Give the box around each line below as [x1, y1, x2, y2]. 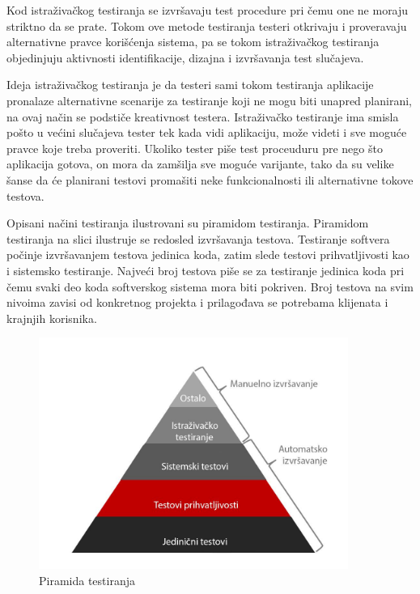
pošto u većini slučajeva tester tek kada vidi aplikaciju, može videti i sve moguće [6, 124, 407, 141]
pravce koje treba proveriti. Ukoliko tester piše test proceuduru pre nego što [6, 139, 383, 156]
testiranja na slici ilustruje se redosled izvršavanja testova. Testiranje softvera [6, 230, 390, 247]
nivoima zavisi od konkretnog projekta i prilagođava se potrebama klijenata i [6, 294, 388, 311]
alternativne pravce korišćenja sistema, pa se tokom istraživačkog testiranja [6, 33, 380, 50]
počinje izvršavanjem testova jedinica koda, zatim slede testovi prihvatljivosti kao [6, 246, 409, 263]
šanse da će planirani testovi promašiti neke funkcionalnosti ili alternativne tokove [6, 171, 414, 188]
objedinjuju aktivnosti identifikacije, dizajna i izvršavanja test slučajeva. [6, 49, 364, 66]
